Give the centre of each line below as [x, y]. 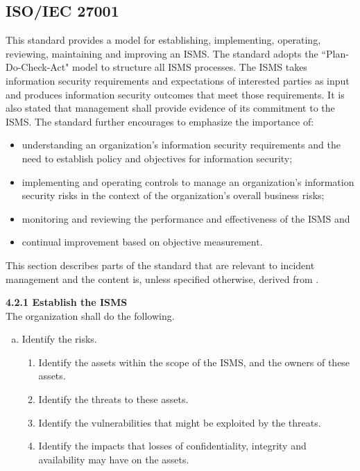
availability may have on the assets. [114, 459]
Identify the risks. [59, 339]
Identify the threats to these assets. [113, 399]
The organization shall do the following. [90, 315]
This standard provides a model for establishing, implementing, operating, [163, 40]
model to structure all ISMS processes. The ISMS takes [190, 67]
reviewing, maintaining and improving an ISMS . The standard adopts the [162, 53]
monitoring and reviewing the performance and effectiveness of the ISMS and [186, 218]
